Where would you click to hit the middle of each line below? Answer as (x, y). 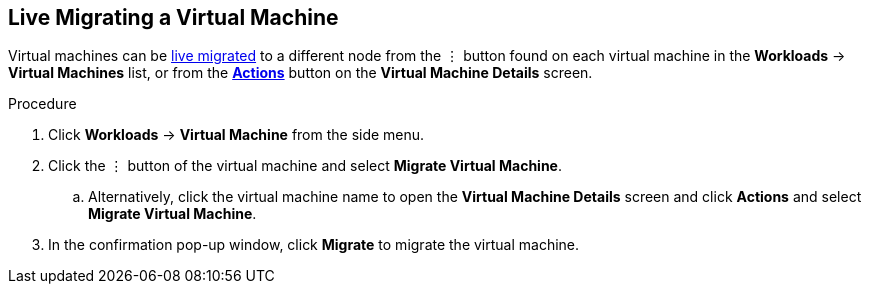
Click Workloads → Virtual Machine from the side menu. (236, 135)
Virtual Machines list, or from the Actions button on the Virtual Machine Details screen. (300, 73)
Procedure (42, 104)
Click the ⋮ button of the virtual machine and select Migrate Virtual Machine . (305, 166)
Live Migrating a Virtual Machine (173, 17)
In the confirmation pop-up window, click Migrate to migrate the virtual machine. (314, 245)
